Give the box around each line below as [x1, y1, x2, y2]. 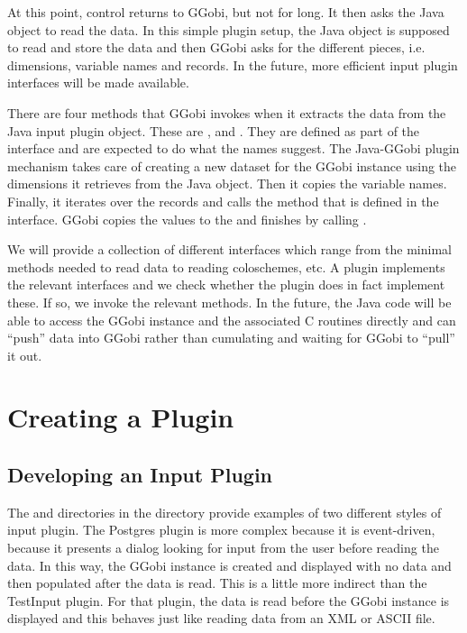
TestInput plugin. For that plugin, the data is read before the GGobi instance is [7, 591, 450, 610]
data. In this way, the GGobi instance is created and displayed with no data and [7, 555, 452, 574]
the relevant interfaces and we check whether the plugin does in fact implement [7, 275, 445, 294]
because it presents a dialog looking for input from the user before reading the [7, 538, 439, 557]
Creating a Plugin [7, 399, 234, 436]
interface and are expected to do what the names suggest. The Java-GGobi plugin [7, 139, 460, 158]
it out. [7, 345, 42, 364]
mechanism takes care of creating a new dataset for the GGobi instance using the [7, 156, 457, 175]
